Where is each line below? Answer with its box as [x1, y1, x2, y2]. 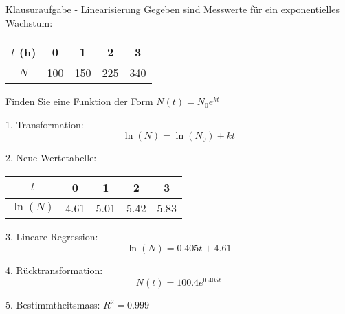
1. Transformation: [5, 117, 84, 131]
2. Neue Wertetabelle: [5, 150, 97, 165]
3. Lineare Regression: [5, 229, 98, 243]
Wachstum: [5, 15, 53, 30]
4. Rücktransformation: [5, 262, 103, 277]
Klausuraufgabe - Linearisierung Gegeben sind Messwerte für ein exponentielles [5, 2, 340, 16]
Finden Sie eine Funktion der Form [5, 94, 153, 109]
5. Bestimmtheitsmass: [5, 298, 100, 312]
